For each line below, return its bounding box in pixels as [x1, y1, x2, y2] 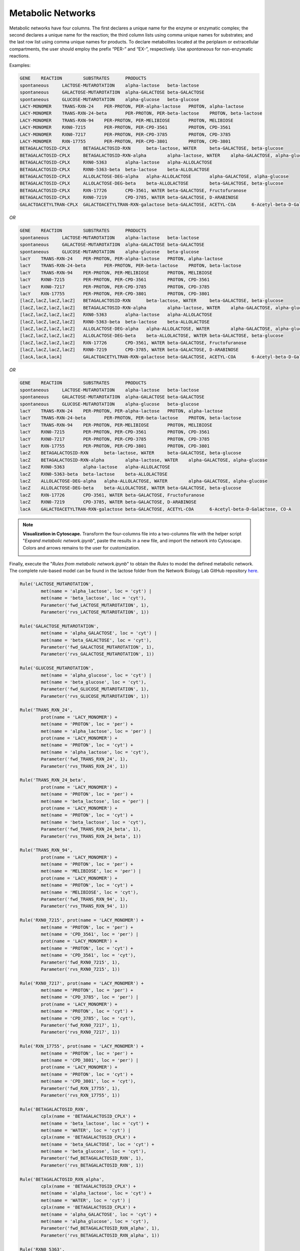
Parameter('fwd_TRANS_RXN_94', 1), [40, 896, 128, 902]
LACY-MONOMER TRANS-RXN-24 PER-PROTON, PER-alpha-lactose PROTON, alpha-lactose [19, 104, 244, 110]
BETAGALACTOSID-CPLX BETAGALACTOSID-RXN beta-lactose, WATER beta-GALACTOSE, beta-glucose [19, 146, 283, 151]
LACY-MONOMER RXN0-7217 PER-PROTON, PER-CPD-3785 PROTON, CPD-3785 [19, 132, 231, 137]
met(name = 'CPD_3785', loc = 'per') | [40, 994, 138, 1000]
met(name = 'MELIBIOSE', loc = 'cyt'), [40, 889, 138, 895]
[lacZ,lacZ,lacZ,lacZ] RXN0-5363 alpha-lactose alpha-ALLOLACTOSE [19, 312, 212, 318]
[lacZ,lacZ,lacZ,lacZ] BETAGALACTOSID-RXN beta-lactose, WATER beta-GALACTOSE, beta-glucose [19, 298, 283, 304]
